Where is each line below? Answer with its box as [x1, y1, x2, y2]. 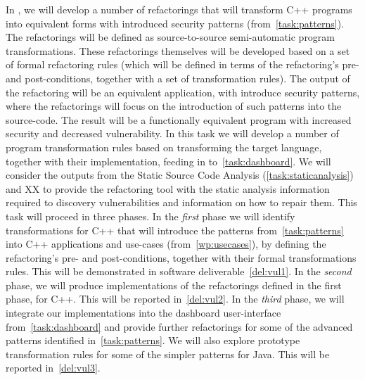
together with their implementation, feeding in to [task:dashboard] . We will [6, 153, 331, 168]
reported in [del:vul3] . [6, 360, 101, 375]
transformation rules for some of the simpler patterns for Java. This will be [6, 346, 330, 361]
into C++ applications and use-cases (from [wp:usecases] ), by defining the [6, 236, 326, 251]
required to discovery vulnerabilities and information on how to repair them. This [6, 195, 357, 210]
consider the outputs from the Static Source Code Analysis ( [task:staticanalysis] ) [6, 167, 354, 182]
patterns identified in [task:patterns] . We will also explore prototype [6, 333, 300, 348]
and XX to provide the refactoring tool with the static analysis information [6, 181, 330, 196]
